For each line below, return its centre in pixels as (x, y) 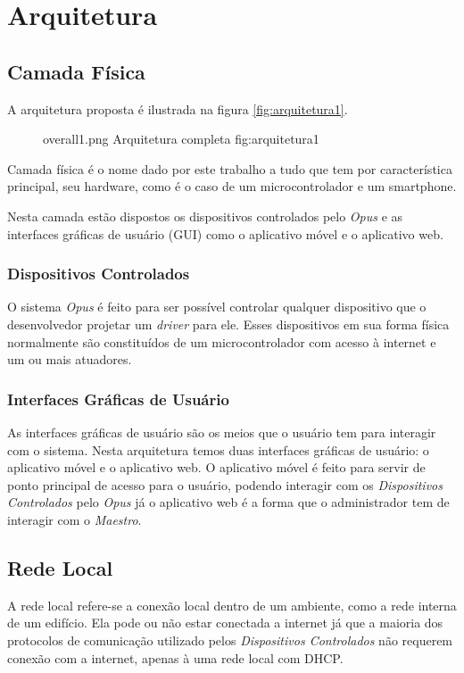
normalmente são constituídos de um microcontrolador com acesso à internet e (222, 341)
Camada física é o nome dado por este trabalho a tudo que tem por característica (230, 168)
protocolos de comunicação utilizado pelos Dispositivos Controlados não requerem (230, 640)
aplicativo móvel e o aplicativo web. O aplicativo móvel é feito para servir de (216, 467)
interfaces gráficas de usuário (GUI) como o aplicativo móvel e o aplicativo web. (225, 233)
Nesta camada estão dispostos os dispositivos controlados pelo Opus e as (205, 216)
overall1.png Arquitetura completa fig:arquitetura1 (181, 139)
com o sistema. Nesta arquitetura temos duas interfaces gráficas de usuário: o (218, 449)
